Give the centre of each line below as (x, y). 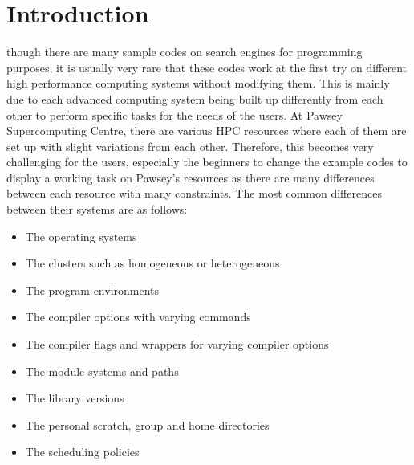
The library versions (75, 398)
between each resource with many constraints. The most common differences (194, 193)
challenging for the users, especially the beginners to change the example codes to (207, 162)
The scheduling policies (82, 452)
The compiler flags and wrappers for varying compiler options (177, 344)
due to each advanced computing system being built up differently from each (195, 98)
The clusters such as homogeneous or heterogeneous (152, 263)
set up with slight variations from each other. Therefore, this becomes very (190, 146)
